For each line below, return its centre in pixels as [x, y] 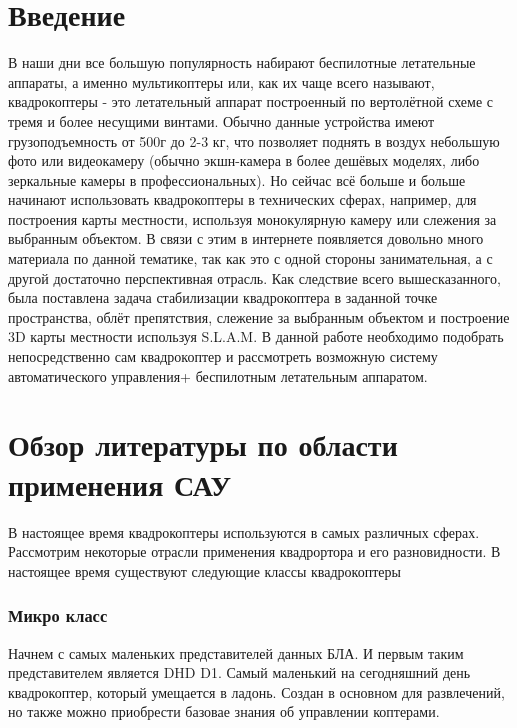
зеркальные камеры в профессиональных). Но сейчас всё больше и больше [237, 179]
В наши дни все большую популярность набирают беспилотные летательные [242, 62]
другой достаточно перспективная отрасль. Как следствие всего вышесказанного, [254, 277]
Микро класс [58, 615]
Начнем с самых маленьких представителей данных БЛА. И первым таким [236, 652]
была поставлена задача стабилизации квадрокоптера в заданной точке [223, 297]
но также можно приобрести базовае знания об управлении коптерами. [224, 711]
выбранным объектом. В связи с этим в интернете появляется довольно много [246, 238]
